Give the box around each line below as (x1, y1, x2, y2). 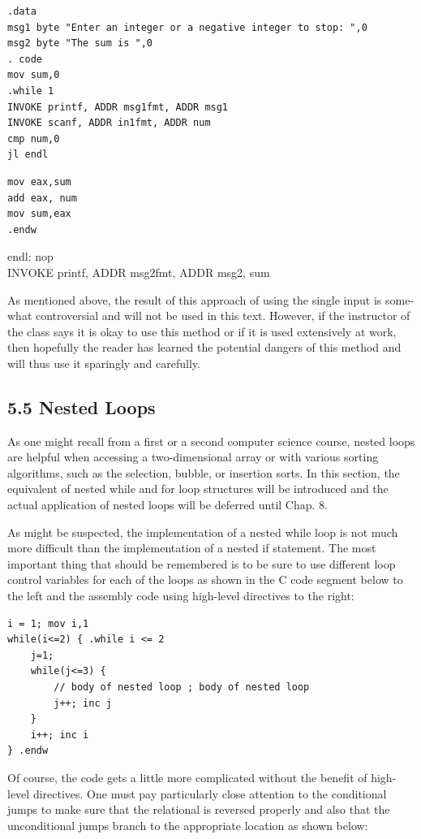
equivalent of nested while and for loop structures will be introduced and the (7, 480, 389, 497)
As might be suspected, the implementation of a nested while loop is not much (7, 523, 398, 540)
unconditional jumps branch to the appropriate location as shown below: (7, 816, 368, 833)
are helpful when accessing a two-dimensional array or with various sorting (7, 448, 379, 465)
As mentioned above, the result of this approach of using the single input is (7, 291, 382, 308)
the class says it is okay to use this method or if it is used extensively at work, (7, 322, 397, 339)
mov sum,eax (7, 208, 71, 220)
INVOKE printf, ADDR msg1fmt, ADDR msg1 (7, 101, 229, 113)
